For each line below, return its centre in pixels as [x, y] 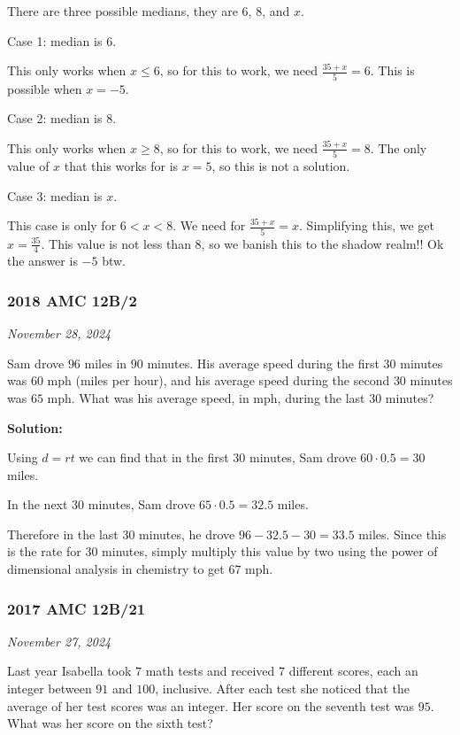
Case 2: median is [55, 118]
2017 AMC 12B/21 [77, 608]
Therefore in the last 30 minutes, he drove [121, 534]
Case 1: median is [55, 40]
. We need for [209, 225]
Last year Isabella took [69, 671]
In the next [38, 504]
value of [28, 166]
